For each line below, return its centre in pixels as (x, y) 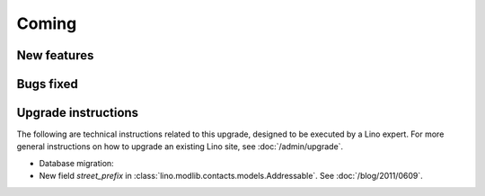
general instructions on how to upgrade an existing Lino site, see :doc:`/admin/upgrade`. (180, 147)
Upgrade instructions (78, 113)
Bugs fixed (47, 84)
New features (55, 55)
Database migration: (76, 163)
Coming (47, 23)
